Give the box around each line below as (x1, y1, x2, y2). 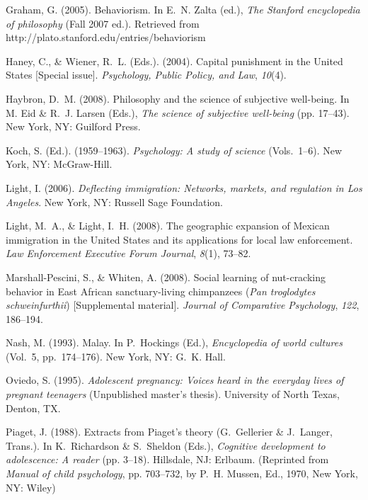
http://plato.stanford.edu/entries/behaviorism (6, 30, 206, 45)
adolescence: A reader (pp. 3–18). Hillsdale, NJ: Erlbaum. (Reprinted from (6, 452, 329, 467)
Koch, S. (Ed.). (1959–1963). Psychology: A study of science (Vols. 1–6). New (6, 142, 343, 157)
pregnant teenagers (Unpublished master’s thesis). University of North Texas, (6, 387, 340, 402)
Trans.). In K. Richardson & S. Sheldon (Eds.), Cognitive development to (6, 438, 326, 453)
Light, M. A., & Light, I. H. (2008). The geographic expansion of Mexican (6, 218, 330, 233)
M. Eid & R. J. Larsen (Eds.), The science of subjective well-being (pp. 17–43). (6, 105, 350, 120)
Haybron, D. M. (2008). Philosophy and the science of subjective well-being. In (6, 91, 350, 106)
